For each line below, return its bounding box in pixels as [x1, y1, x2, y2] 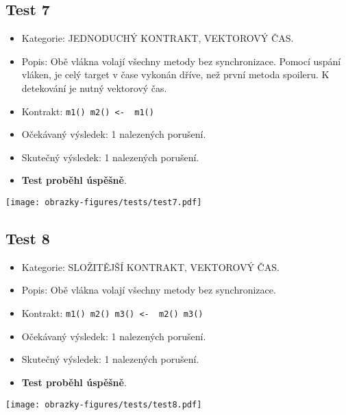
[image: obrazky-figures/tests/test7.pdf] [5, 198, 202, 208]
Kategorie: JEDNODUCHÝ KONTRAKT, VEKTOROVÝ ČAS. [21, 31, 294, 45]
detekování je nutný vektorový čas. [21, 80, 167, 95]
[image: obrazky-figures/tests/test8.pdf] [5, 399, 202, 410]
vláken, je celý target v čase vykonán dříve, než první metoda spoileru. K [21, 67, 330, 82]
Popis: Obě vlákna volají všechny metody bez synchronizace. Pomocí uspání [21, 54, 341, 68]
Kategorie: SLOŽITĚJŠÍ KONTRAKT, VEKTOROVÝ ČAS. [21, 259, 280, 274]
